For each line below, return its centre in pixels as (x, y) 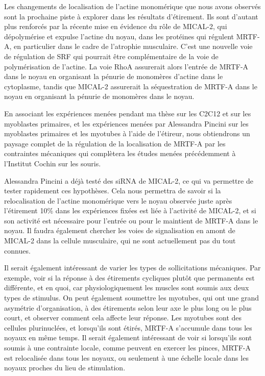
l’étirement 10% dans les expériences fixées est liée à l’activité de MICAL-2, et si (130, 210)
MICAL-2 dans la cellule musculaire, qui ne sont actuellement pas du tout (120, 241)
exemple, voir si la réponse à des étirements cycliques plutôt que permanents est (129, 277)
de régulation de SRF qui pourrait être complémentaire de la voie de (111, 56)
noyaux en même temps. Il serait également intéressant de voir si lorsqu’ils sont (128, 337)
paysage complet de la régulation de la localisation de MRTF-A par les (115, 143)
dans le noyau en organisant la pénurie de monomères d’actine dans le (114, 76)
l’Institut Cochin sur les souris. (53, 163)
